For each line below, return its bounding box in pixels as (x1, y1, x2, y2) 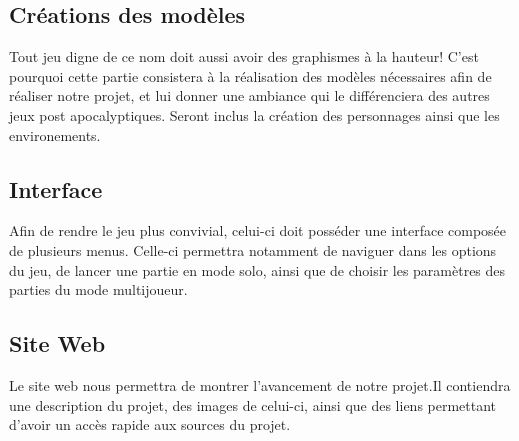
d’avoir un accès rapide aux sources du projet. (9, 414, 291, 435)
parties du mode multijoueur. (9, 279, 188, 300)
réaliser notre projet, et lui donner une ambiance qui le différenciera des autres (9, 85, 490, 106)
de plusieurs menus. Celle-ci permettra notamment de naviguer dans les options (9, 239, 497, 260)
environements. (9, 124, 101, 145)
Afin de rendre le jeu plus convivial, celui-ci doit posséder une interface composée (9, 220, 507, 241)
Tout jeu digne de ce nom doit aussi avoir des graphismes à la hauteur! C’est (9, 46, 479, 67)
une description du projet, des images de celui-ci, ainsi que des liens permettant (9, 394, 497, 415)
